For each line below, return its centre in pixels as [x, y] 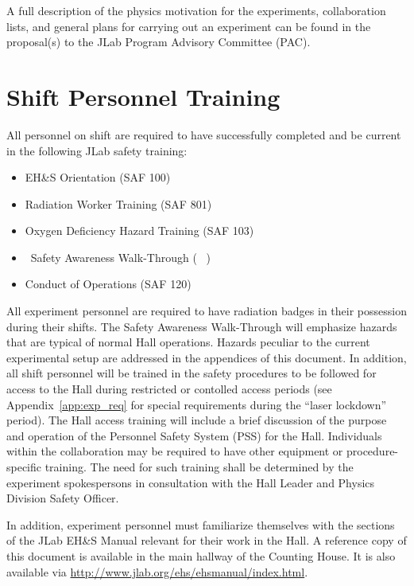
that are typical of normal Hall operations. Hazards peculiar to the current [188, 342]
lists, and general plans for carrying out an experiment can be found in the [189, 26]
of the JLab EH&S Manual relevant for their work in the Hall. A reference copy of [207, 540]
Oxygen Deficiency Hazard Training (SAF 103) [139, 230]
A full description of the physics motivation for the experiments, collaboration [196, 10]
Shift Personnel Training [143, 96]
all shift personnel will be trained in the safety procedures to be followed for [192, 373]
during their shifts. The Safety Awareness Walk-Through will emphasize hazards [202, 326]
